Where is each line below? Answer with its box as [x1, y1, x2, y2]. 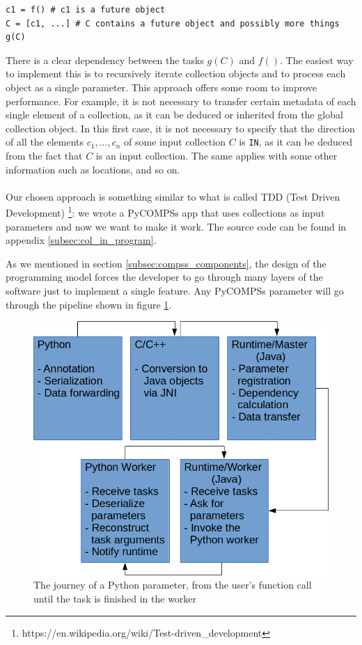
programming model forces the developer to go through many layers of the [6, 270, 323, 284]
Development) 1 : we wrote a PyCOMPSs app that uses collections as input [6, 203, 325, 220]
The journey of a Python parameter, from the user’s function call [33, 577, 312, 592]
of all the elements [6, 134, 84, 149]
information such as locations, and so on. [6, 162, 180, 176]
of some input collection [124, 134, 226, 149]
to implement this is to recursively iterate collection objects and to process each [6, 66, 346, 81]
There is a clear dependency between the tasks [6, 52, 204, 67]
